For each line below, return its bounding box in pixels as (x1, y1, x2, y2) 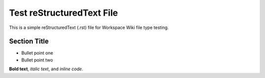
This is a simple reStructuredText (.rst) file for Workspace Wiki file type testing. (9, 25, 169, 30)
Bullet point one (21, 50, 53, 56)
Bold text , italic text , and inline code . (9, 66, 83, 72)
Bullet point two (21, 57, 53, 63)
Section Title (9, 37, 49, 46)
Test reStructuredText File (9, 7, 118, 18)
